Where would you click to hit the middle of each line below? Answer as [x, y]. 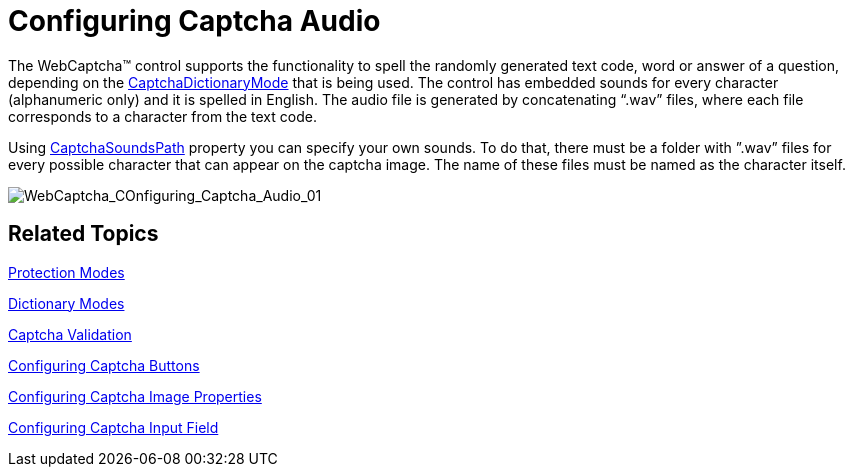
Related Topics [83, 234]
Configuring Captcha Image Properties [135, 396]
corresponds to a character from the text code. [162, 116]
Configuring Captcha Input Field [113, 427]
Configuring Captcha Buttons [104, 365]
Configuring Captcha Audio [194, 21]
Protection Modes [66, 272]
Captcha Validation [70, 334]
